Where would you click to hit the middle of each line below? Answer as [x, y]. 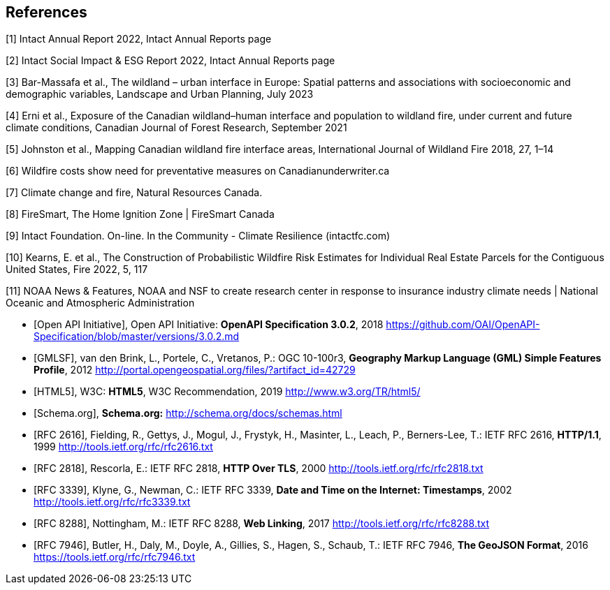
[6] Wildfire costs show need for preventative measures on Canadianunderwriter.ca [198, 171]
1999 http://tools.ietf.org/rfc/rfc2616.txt [123, 447]
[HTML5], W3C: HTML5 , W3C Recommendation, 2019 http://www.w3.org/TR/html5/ [227, 392]
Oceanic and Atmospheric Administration [100, 303]
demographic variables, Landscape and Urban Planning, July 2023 [160, 94]
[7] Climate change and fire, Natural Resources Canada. [134, 193]
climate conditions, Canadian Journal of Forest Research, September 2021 [176, 128]
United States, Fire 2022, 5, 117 [77, 270]
